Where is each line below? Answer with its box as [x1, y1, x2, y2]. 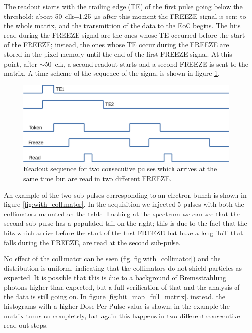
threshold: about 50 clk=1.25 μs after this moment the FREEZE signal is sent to [4, 11, 246, 21]
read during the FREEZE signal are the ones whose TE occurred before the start [4, 30, 245, 40]
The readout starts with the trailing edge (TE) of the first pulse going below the [4, 1, 243, 11]
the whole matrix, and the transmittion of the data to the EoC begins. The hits [4, 20, 241, 31]
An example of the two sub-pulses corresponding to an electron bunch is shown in [4, 189, 247, 200]
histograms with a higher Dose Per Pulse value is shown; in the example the [4, 301, 230, 311]
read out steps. [4, 320, 48, 330]
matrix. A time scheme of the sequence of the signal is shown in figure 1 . [4, 68, 220, 78]
